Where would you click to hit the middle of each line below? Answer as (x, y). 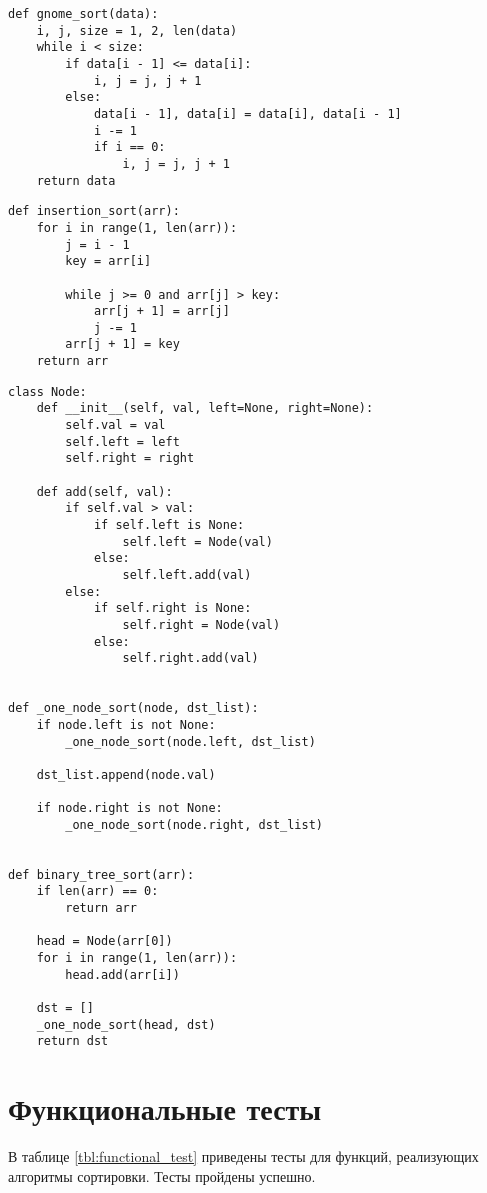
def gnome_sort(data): (83, 14)
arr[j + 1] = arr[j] (161, 311)
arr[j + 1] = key (122, 344)
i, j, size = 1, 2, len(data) (137, 30)
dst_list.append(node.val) (126, 774)
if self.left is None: (169, 525)
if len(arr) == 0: (97, 891)
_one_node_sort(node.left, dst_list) (190, 741)
